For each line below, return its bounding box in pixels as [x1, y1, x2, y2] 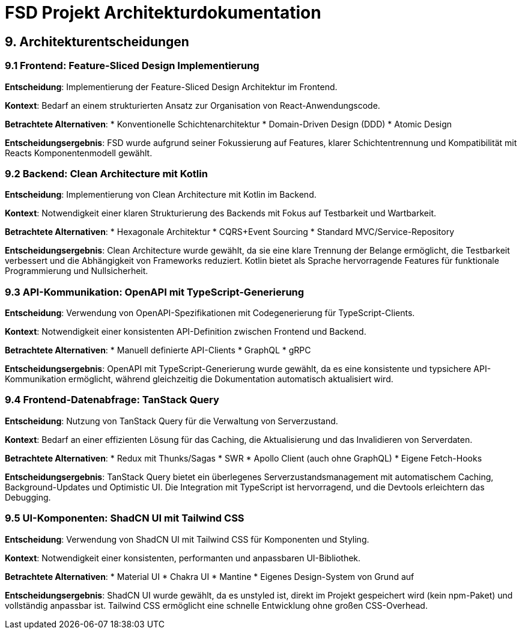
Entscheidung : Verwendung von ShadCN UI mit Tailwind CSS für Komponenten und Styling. [5, 534, 369, 544]
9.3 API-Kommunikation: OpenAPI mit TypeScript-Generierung [5, 285, 305, 298]
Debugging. [5, 492, 51, 502]
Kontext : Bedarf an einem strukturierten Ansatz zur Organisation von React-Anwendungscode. [5, 100, 380, 111]
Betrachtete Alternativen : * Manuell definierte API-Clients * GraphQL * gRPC [5, 345, 311, 356]
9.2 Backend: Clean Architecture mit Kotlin [5, 167, 208, 180]
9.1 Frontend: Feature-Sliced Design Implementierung [5, 59, 259, 72]
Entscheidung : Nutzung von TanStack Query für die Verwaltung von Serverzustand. [5, 415, 338, 426]
